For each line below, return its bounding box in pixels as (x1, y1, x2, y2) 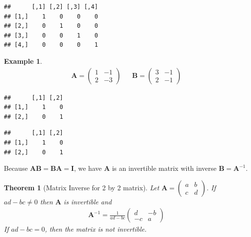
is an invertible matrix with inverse (112, 163, 217, 173)
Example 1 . (4, 55, 42, 66)
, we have (74, 163, 102, 173)
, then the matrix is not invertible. (45, 224, 147, 234)
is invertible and (63, 196, 112, 206)
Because (4, 163, 28, 173)
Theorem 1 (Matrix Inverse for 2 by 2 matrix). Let (4, 182, 160, 192)
